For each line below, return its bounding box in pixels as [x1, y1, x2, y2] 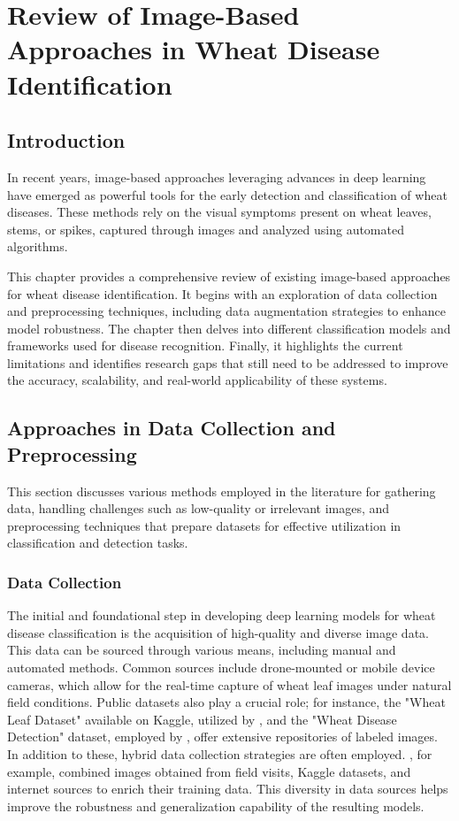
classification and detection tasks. [7, 533, 188, 552]
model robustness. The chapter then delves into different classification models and [7, 318, 451, 337]
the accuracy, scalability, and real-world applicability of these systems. [7, 371, 387, 389]
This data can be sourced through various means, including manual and [7, 641, 396, 659]
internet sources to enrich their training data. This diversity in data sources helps [7, 779, 448, 798]
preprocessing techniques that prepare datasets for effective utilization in [7, 516, 402, 534]
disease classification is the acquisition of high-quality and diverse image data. [7, 623, 429, 641]
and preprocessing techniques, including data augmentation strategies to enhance [7, 302, 446, 320]
